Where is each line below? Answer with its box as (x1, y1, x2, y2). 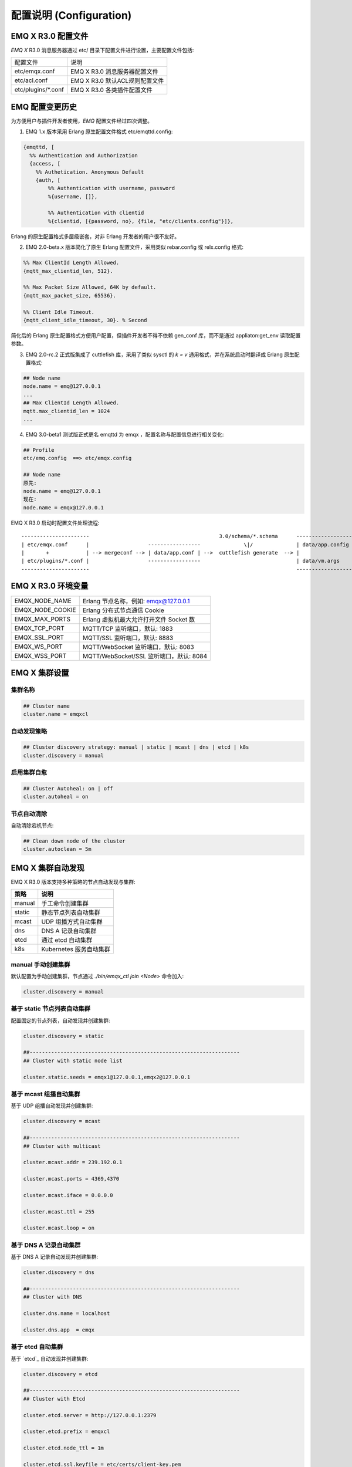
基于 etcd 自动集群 (11, 1343, 63, 1351)
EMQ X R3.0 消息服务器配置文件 (70, 67, 158, 76)
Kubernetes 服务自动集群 (41, 945, 111, 954)
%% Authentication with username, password (48, 185, 175, 192)
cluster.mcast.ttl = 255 (23, 1208, 95, 1215)
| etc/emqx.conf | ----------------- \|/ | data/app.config (21, 541, 349, 548)
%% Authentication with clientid (48, 209, 144, 217)
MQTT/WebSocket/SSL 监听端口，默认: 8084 (82, 652, 208, 660)
